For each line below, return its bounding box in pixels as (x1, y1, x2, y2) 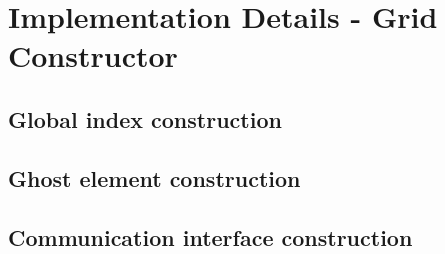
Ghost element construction (8, 162, 301, 193)
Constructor (8, 35, 178, 76)
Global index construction (8, 103, 282, 134)
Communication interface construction (8, 221, 413, 252)
